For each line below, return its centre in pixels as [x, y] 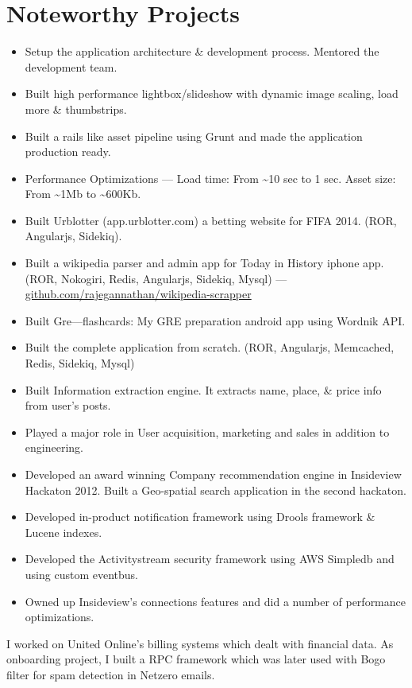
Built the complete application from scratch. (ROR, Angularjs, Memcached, [210, 347]
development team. [71, 66]
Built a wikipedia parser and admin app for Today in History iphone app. [204, 263]
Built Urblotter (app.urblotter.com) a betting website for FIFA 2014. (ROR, [211, 220]
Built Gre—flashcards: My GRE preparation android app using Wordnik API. [215, 320]
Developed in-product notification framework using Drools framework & [200, 517]
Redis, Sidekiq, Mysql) [80, 363]
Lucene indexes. [64, 532]
